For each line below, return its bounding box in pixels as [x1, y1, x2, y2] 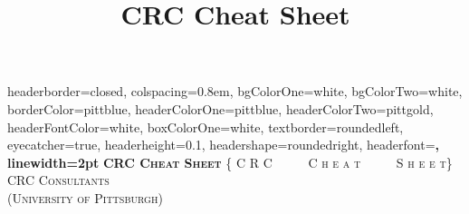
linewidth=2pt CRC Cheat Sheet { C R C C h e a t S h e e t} [7, 152, 453, 171]
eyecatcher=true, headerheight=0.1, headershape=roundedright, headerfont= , [7, 135, 439, 154]
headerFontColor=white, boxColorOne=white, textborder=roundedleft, [7, 117, 404, 136]
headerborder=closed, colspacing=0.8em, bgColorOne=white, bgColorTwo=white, [7, 82, 463, 101]
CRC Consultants [7, 170, 110, 190]
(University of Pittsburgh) [7, 188, 163, 207]
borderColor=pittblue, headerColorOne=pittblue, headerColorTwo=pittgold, [7, 99, 434, 118]
